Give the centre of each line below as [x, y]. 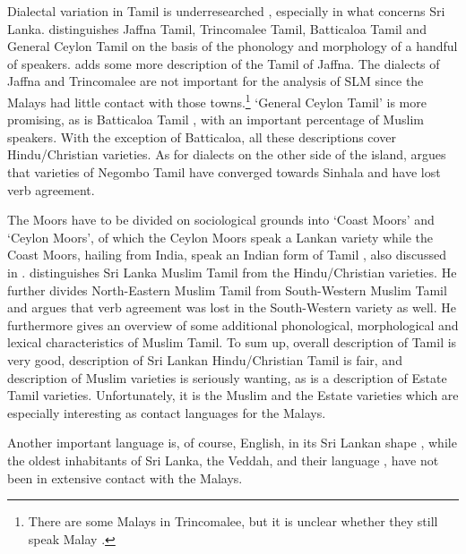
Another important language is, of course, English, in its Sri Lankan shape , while [232, 443]
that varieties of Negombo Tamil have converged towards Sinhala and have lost [224, 172]
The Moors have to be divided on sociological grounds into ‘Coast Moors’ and [221, 220]
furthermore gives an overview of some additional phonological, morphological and [233, 324]
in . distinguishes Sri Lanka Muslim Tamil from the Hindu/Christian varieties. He [232, 272]
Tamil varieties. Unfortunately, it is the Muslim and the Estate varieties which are [233, 395]
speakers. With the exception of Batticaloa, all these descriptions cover [202, 136]
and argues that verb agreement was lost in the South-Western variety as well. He [232, 307]
